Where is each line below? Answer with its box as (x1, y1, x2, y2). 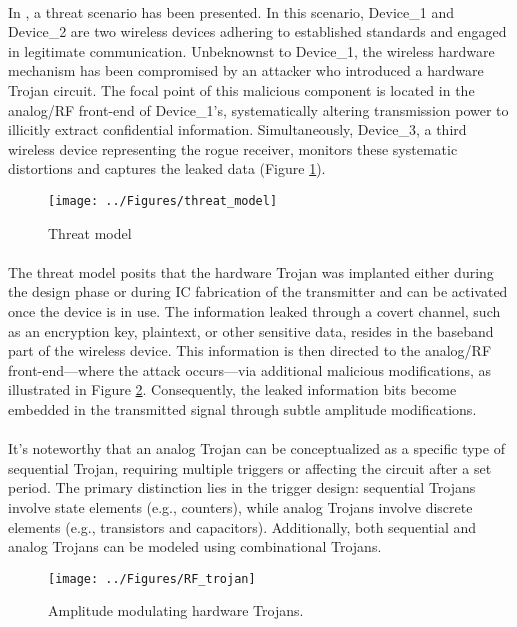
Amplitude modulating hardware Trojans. (48, 600, 304, 621)
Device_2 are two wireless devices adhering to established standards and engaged (8, 21, 507, 42)
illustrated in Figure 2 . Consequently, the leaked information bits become (8, 379, 457, 400)
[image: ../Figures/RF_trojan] (48, 571, 256, 586)
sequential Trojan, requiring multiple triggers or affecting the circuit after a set (8, 457, 492, 478)
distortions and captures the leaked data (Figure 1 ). (8, 158, 326, 179)
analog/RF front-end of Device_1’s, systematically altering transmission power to (8, 99, 509, 120)
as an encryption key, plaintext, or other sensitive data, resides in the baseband (8, 320, 494, 341)
